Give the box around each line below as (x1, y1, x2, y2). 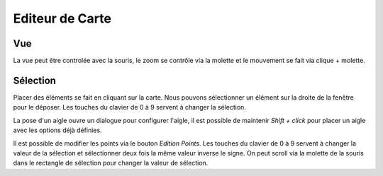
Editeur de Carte (13, 11, 111, 26)
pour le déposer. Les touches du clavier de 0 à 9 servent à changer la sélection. (13, 103, 246, 112)
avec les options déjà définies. (13, 126, 102, 134)
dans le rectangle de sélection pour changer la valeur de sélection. (13, 159, 209, 168)
